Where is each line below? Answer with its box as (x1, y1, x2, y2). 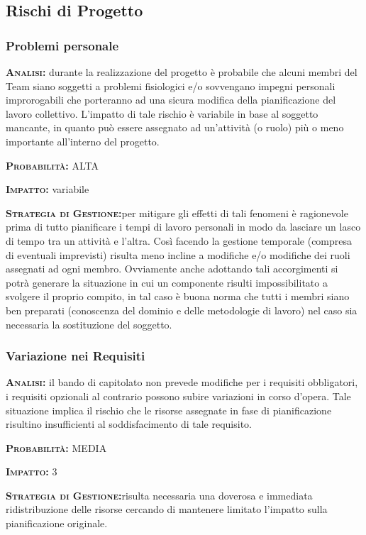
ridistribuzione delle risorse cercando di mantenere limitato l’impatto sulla (6, 502, 328, 517)
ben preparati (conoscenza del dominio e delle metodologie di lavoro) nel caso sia (6, 302, 357, 317)
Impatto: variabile (6, 182, 89, 197)
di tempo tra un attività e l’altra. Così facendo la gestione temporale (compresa (6, 233, 353, 248)
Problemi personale (6, 36, 119, 54)
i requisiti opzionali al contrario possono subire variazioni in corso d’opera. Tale (6, 388, 351, 403)
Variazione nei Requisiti (6, 347, 145, 365)
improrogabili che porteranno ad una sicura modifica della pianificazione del (6, 92, 336, 107)
